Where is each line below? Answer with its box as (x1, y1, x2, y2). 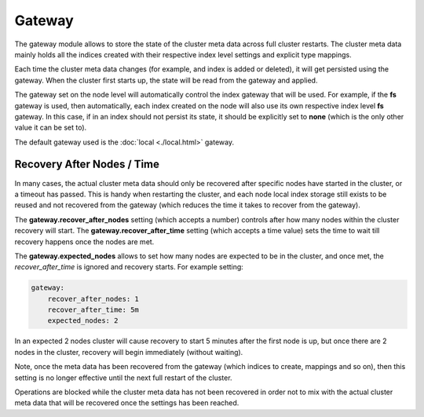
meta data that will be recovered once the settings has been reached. (14, 398, 239, 408)
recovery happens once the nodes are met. (14, 236, 155, 247)
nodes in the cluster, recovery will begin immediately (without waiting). (14, 347, 243, 357)
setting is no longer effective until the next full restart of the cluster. (14, 373, 232, 382)
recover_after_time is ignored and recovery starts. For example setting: (14, 262, 243, 272)
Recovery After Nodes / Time (14, 158, 160, 171)
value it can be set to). (14, 123, 87, 133)
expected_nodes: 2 (47, 316, 119, 325)
